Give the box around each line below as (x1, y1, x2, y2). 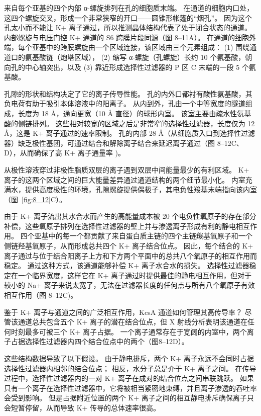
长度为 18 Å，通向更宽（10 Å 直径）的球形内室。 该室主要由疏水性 (18, 108, 237, 118)
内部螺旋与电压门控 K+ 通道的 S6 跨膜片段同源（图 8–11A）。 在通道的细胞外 (4, 32, 256, 42)
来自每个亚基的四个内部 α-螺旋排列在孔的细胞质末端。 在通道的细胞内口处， (4, 3, 254, 13)
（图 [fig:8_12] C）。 (4, 194, 67, 204)
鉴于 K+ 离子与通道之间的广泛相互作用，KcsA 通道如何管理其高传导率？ (4, 306, 242, 317)
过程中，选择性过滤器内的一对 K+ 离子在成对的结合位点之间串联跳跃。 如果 (4, 373, 254, 383)
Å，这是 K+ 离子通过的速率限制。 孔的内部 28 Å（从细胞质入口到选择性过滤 (4, 128, 255, 138)
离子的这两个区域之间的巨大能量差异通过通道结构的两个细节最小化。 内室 (4, 174, 245, 185)
